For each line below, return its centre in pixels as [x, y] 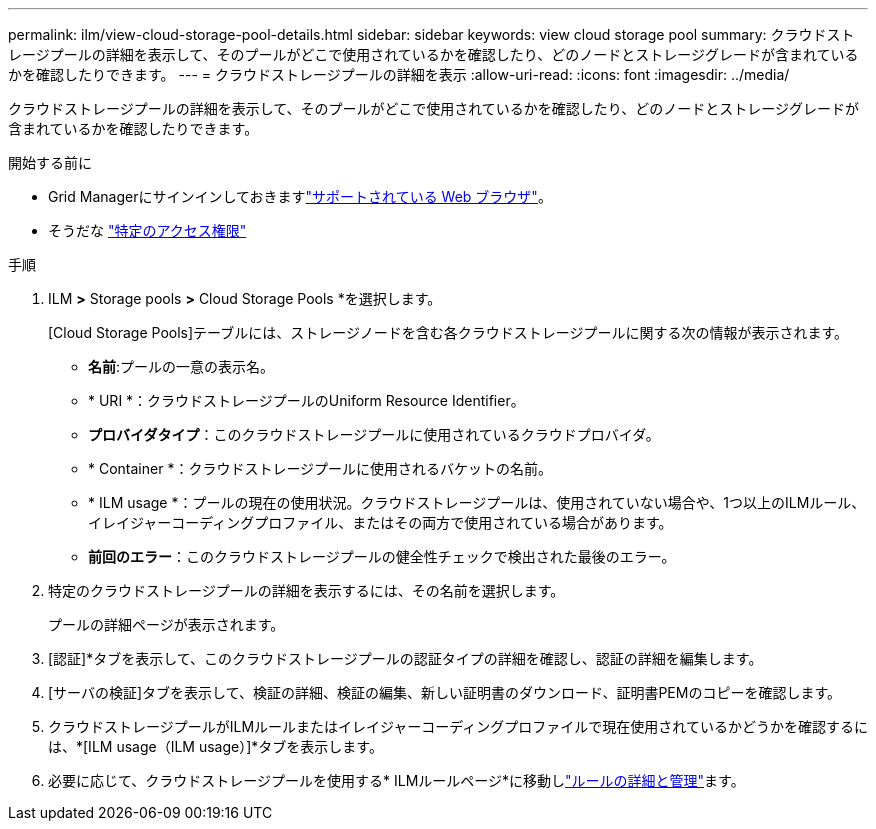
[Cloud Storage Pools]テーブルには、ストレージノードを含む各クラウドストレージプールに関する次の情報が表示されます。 [448, 332]
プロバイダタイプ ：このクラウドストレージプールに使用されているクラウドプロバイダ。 [374, 434]
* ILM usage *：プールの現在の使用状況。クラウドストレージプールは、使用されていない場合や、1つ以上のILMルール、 [477, 502]
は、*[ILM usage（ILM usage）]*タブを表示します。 [215, 746]
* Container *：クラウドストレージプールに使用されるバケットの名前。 [320, 468]
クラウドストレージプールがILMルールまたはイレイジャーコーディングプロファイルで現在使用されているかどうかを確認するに [458, 726]
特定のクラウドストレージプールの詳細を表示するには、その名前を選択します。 [306, 590]
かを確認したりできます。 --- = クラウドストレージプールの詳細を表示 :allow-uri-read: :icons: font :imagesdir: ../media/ [399, 74]
